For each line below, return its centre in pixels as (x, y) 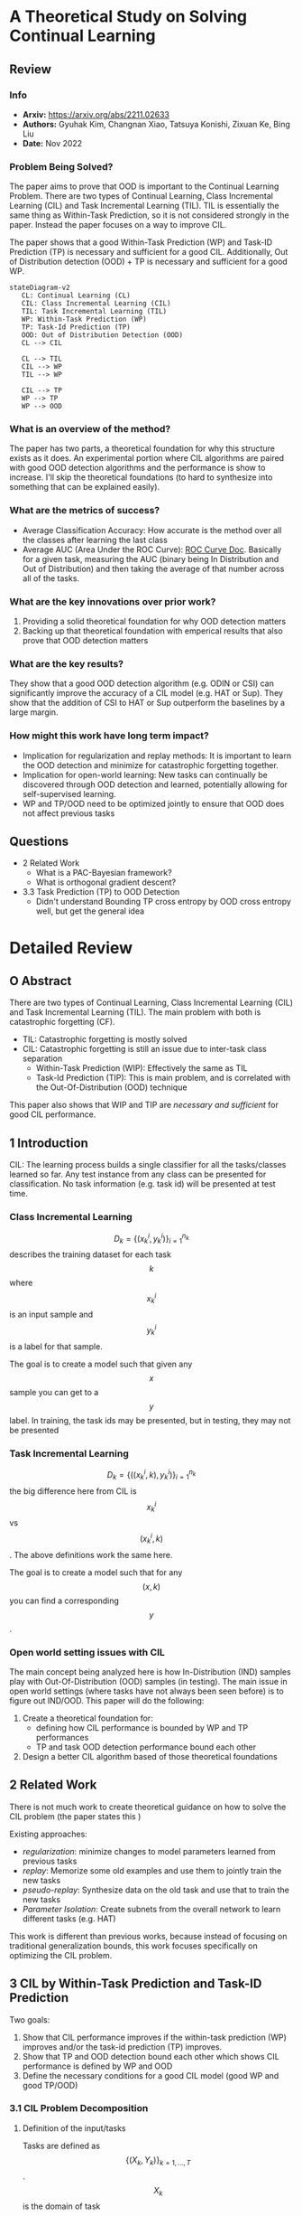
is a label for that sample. (56, 1346)
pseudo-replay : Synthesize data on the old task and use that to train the (156, 1890)
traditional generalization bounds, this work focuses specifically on (134, 1946)
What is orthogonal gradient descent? (106, 882)
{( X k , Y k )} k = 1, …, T (158, 2160)
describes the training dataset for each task (90, 1254)
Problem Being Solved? (61, 166)
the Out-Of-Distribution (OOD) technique (111, 1087)
